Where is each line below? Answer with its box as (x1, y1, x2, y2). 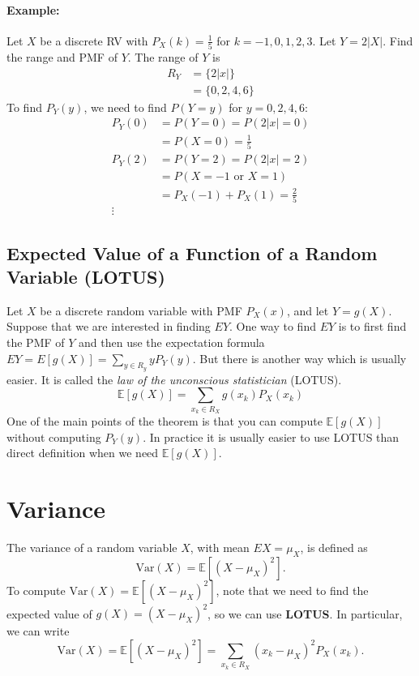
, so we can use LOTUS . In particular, (207, 605, 403, 622)
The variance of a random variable (6, 539, 177, 556)
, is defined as (300, 539, 368, 556)
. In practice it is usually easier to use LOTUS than (143, 428, 400, 445)
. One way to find (229, 318, 316, 335)
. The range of (127, 49, 199, 66)
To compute (6, 581, 66, 598)
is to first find (338, 318, 407, 335)
